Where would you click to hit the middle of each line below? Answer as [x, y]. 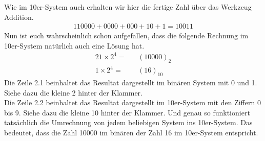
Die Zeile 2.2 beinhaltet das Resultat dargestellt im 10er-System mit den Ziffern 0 [132, 102]
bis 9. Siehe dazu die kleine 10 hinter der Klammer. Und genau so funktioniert [127, 112]
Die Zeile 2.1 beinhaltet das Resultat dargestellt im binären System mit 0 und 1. [131, 83]
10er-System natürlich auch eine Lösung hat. [74, 45]
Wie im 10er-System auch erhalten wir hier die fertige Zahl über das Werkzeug [128, 7]
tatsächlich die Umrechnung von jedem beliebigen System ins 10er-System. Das [128, 122]
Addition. [19, 17]
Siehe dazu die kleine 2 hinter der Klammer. [74, 92]
